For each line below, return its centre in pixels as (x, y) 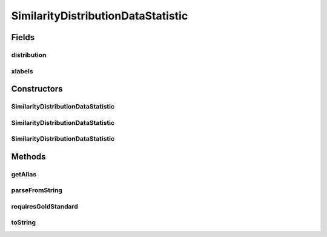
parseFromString (37, 190)
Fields (23, 37)
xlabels (22, 71)
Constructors (37, 89)
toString (24, 222)
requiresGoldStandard (45, 206)
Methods (28, 157)
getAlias (24, 174)
